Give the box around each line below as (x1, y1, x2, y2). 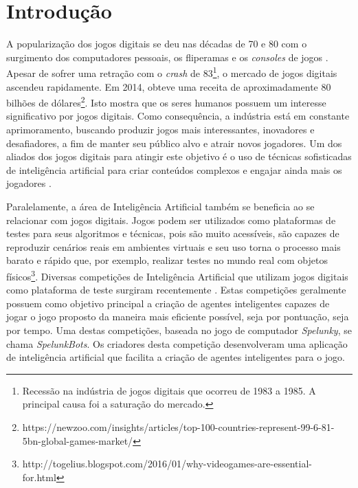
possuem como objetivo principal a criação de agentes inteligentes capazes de (6, 296, 330, 310)
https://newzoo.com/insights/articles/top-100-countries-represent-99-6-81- (22, 419, 335, 434)
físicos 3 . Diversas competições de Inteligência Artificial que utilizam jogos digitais (6, 267, 348, 283)
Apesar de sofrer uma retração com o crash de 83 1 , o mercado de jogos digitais (6, 64, 337, 80)
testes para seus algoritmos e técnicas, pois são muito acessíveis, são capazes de (6, 226, 339, 241)
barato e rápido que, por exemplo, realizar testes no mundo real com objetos (6, 253, 328, 267)
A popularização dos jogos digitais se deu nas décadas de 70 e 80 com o (6, 36, 307, 51)
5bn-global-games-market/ (22, 433, 133, 447)
